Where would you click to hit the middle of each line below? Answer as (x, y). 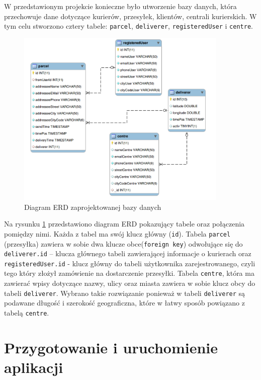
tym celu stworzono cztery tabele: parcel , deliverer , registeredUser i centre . (128, 26)
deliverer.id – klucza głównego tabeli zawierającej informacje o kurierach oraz (128, 253)
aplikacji (34, 367)
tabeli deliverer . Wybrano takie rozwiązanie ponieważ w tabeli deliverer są (125, 293)
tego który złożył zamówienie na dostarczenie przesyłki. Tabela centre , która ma (129, 273)
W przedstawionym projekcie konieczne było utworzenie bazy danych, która (120, 6)
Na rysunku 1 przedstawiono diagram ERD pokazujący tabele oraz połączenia (124, 224)
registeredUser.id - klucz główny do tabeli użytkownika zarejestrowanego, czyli (130, 263)
